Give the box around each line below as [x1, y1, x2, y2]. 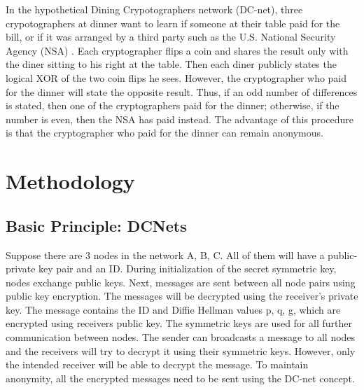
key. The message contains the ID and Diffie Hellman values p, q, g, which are [6, 302, 341, 316]
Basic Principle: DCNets [6, 214, 187, 236]
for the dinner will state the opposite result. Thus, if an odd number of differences [6, 84, 358, 99]
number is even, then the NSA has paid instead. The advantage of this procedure [6, 111, 354, 126]
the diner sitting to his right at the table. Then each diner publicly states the [6, 57, 337, 71]
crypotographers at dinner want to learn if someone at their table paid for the [6, 15, 340, 30]
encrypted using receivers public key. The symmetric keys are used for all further [6, 316, 352, 330]
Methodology [6, 167, 135, 195]
